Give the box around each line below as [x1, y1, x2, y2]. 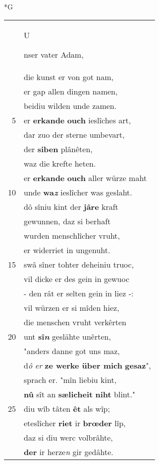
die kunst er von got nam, [24, 71, 114, 83]
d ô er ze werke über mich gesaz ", [24, 359, 151, 371]
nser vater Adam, [24, 48, 84, 60]
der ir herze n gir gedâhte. [24, 446, 113, 458]
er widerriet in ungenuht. [24, 244, 110, 256]
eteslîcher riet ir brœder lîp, [24, 417, 126, 429]
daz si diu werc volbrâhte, [24, 431, 113, 443]
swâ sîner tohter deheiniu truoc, [24, 258, 134, 270]
